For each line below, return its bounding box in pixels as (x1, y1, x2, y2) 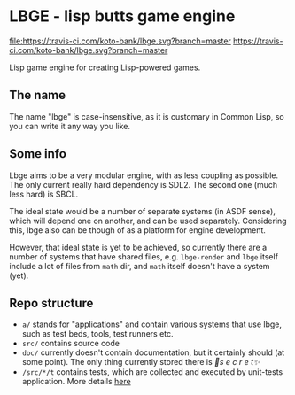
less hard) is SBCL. (9, 189, 79, 199)
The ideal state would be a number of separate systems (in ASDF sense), (9, 205, 276, 216)
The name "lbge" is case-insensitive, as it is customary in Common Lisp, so (9, 111, 285, 121)
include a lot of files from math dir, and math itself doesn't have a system (9, 260, 270, 271)
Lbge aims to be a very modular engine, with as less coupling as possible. (9, 170, 279, 181)
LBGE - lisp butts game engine (9, 6, 236, 27)
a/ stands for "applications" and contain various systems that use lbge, (21, 319, 282, 329)
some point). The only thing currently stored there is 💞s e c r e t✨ (21, 357, 260, 368)
